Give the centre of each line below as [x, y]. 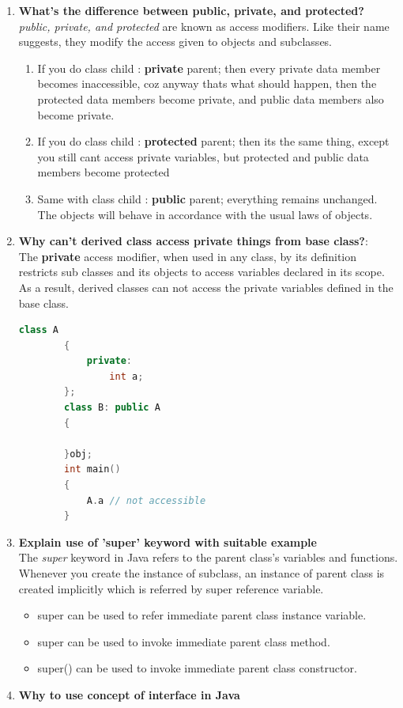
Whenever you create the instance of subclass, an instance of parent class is [201, 573]
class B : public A [112, 408]
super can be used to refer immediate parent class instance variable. [202, 615]
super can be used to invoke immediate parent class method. [184, 641]
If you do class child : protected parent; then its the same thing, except [213, 141]
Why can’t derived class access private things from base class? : [193, 241]
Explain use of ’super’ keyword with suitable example [168, 541]
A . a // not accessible [146, 500]
